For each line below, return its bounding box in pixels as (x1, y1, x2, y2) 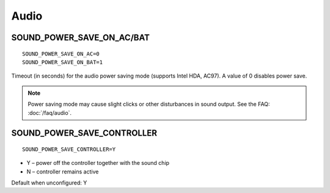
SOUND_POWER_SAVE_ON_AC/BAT (11, 32, 150, 43)
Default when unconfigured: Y (11, 179, 87, 186)
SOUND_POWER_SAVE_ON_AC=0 (22, 50, 100, 57)
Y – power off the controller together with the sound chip (26, 159, 170, 167)
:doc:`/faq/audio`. (28, 109, 72, 116)
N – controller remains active (26, 168, 99, 175)
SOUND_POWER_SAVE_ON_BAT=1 (22, 59, 103, 65)
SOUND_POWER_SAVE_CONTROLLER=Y (22, 145, 116, 153)
